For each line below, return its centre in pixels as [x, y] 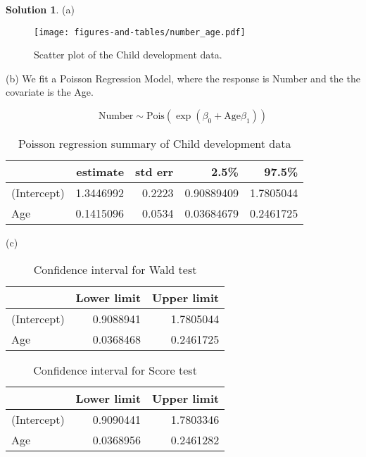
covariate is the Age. [50, 92]
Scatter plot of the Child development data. [128, 55]
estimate [100, 172]
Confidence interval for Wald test [115, 269]
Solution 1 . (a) [40, 9]
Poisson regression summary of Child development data [154, 144]
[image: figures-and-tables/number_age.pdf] [140, 32]
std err [154, 172]
